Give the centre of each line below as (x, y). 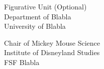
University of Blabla (35, 26)
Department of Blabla (38, 16)
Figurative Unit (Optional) (45, 6)
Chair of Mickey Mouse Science (52, 42)
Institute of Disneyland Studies (52, 52)
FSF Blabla (22, 62)
